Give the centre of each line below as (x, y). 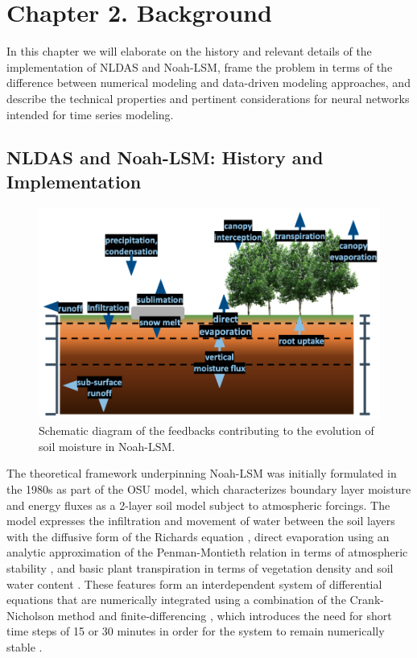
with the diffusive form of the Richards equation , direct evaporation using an (198, 536)
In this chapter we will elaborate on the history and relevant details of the (189, 51)
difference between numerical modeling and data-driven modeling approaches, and (208, 83)
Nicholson (31, 615)
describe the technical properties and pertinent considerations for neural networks (208, 98)
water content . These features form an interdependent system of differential (194, 584)
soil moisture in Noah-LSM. (107, 446)
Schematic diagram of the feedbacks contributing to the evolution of (206, 430)
